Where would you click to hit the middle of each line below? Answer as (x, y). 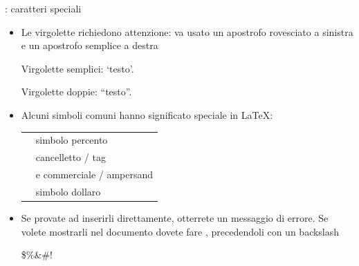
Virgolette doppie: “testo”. (76, 92)
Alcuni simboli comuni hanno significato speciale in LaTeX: (147, 114)
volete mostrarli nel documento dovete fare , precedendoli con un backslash (180, 231)
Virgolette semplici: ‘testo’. (77, 68)
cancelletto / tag (71, 157)
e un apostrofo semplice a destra (90, 45)
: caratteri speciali (43, 8)
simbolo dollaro (68, 191)
